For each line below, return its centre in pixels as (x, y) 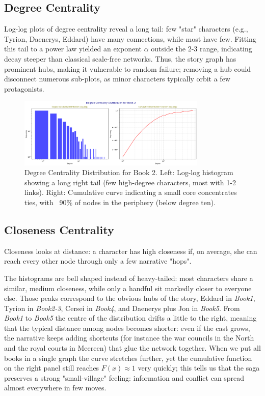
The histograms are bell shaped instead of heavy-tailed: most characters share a (129, 278)
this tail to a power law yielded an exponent (73, 49)
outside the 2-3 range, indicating (202, 49)
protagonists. (24, 88)
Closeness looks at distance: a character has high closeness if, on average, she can (131, 251)
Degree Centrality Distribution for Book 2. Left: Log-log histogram (129, 172)
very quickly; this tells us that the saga (199, 368)
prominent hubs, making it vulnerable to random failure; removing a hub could (128, 68)
